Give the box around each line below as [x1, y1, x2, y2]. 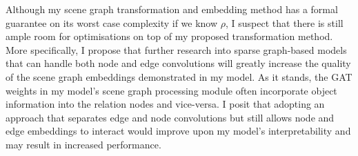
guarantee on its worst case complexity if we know [6, 15, 218, 30]
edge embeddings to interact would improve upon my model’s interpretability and [6, 124, 351, 138]
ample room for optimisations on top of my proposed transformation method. [6, 29, 333, 43]
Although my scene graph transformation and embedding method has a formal [6, 2, 338, 16]
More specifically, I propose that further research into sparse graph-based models [6, 42, 347, 57]
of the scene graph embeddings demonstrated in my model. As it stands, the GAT [6, 69, 352, 84]
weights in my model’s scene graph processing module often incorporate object [6, 83, 337, 97]
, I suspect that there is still [226, 15, 344, 30]
